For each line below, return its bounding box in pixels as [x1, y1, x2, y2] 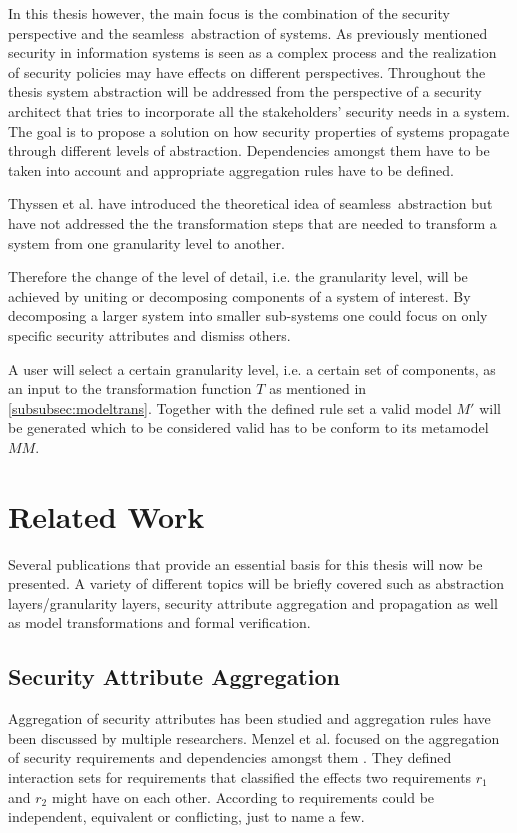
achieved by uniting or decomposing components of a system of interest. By [8, 285, 471, 306]
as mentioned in [269, 378, 367, 399]
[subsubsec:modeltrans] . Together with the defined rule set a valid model [8, 397, 452, 418]
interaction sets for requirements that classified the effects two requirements [8, 766, 472, 787]
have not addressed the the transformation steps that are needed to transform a [8, 212, 497, 233]
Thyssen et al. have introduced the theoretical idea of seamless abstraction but [8, 193, 493, 214]
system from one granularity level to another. [8, 232, 285, 253]
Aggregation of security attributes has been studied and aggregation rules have [8, 708, 491, 729]
